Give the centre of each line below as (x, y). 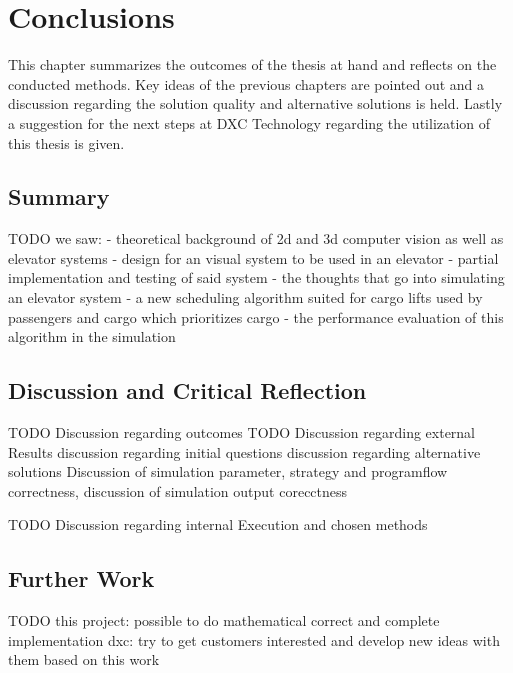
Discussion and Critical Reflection (187, 390)
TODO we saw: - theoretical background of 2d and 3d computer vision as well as (256, 238)
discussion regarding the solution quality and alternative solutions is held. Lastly (255, 103)
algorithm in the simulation (92, 336)
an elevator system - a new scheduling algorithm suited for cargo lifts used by (245, 297)
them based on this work (84, 659)
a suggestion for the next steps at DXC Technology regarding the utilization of (249, 122)
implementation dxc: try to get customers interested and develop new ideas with (254, 639)
